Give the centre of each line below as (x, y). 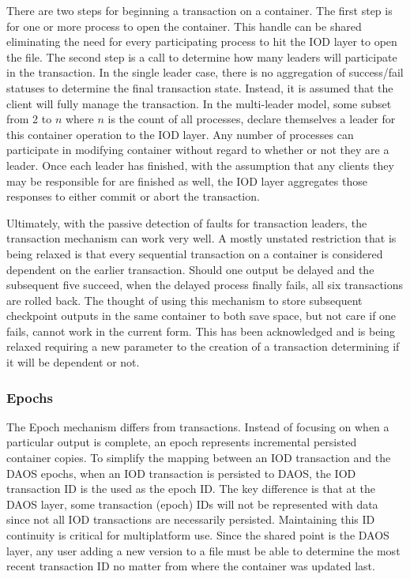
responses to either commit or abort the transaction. (133, 196)
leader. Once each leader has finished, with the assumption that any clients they (200, 165)
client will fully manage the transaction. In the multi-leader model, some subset (199, 103)
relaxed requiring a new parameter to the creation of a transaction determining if (203, 346)
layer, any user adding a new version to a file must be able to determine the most (203, 550)
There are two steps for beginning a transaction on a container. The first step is (199, 10)
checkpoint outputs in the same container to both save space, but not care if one (201, 316)
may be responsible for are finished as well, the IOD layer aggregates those (187, 180)
